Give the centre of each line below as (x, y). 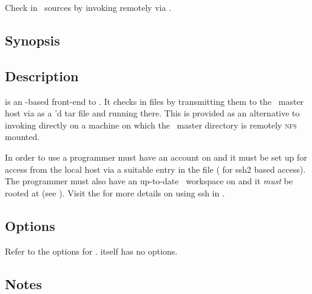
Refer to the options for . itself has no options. (91, 251)
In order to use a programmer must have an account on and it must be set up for (156, 157)
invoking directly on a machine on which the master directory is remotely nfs (151, 125)
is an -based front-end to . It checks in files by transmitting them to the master (154, 101)
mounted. (22, 137)
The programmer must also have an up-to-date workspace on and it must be (149, 181)
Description (42, 75)
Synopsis (32, 40)
